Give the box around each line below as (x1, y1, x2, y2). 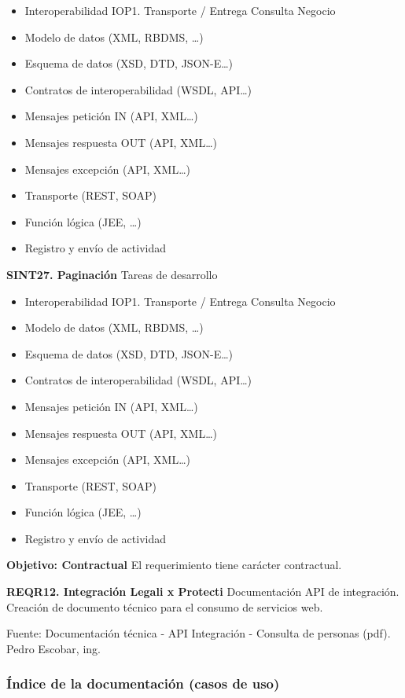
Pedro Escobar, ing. (6, 640, 101, 656)
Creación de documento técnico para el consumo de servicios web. (6, 598, 323, 615)
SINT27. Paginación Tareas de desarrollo (6, 266, 218, 282)
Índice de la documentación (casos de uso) (6, 674, 280, 693)
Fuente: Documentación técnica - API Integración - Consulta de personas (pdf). (6, 625, 391, 641)
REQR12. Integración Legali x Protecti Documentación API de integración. (6, 583, 399, 600)
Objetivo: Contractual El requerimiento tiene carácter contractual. (6, 557, 342, 573)
